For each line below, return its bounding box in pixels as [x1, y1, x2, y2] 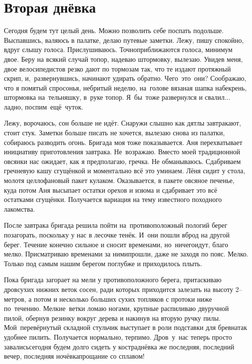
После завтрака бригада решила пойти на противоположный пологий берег [4, 220, 228, 230]
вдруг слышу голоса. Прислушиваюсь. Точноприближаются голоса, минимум [4, 44, 233, 55]
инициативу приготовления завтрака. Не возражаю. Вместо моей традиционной [4, 146, 240, 157]
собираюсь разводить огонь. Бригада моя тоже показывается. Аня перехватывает [4, 137, 243, 147]
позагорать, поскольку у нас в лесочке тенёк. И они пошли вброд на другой [4, 230, 230, 239]
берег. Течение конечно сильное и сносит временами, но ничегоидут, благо [4, 239, 228, 249]
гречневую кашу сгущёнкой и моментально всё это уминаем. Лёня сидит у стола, [4, 165, 245, 176]
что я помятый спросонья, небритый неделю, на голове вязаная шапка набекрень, [4, 82, 247, 92]
